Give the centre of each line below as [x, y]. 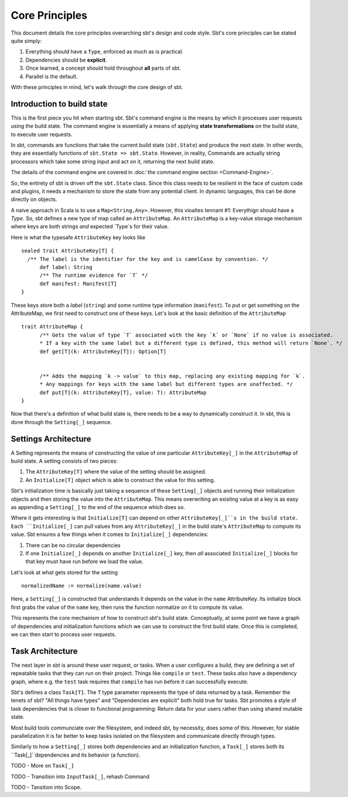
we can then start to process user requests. [64, 635]
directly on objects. [34, 199]
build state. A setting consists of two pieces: [64, 461]
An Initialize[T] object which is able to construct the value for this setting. [120, 480]
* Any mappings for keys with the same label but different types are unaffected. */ [166, 384]
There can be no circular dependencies [73, 545]
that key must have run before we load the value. [84, 562]
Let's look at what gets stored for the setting [64, 572]
